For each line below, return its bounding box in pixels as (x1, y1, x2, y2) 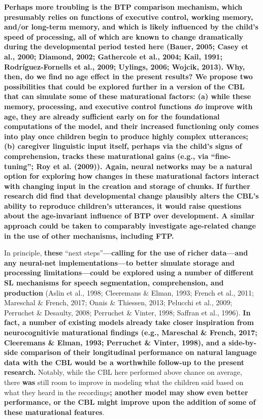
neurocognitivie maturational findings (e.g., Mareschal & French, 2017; (4, 327, 257, 337)
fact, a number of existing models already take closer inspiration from (4, 317, 254, 328)
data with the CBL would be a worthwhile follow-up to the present (4, 357, 244, 367)
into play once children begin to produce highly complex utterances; (4, 131, 248, 141)
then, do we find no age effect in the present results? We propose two (4, 71, 253, 82)
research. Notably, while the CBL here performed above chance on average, (4, 367, 242, 377)
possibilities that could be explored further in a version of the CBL (4, 81, 245, 91)
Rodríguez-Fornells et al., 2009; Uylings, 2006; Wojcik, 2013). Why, (4, 61, 245, 72)
